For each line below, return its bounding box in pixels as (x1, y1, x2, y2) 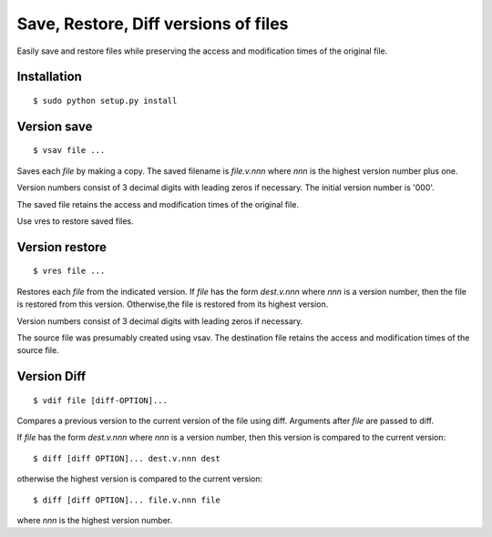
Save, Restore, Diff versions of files (16, 14, 289, 34)
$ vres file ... (33, 266, 106, 277)
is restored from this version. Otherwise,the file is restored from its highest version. (16, 299, 329, 309)
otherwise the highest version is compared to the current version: (16, 473, 263, 484)
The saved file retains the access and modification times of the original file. (16, 198, 300, 209)
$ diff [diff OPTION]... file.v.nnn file (33, 494, 220, 505)
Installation (16, 69, 82, 85)
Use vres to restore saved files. (16, 215, 134, 227)
